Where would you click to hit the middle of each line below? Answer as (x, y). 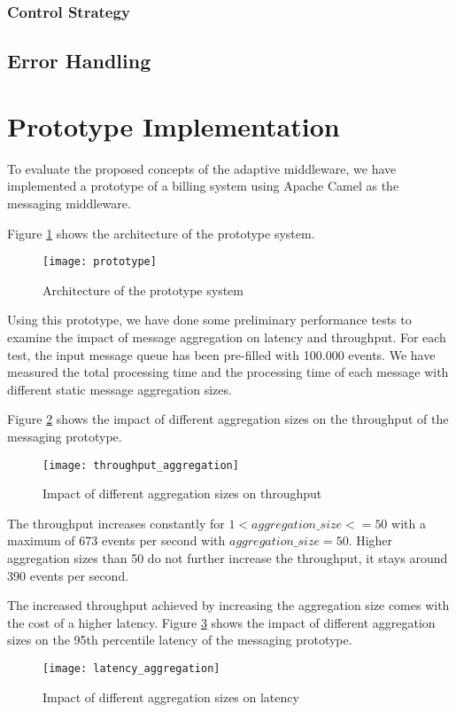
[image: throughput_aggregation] (141, 465)
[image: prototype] (100, 262)
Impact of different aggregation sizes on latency (171, 696)
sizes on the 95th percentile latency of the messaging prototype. (180, 640)
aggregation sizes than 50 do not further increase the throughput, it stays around (228, 557)
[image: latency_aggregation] (131, 668)
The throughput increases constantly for (116, 523)
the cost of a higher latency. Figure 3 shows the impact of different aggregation (221, 622)
